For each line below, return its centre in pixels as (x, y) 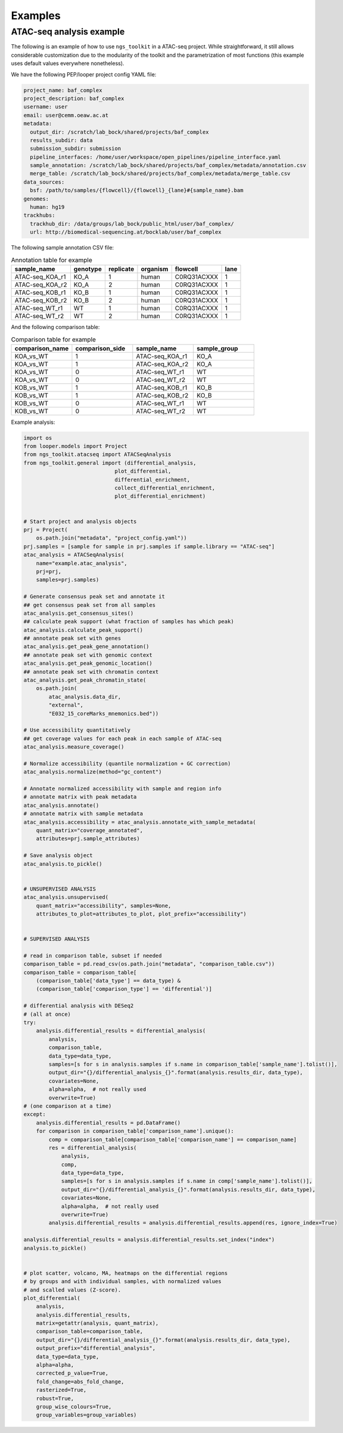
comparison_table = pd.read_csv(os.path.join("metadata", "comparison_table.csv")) (149, 964)
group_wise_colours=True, (74, 1406)
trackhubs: (39, 215)
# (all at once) (47, 1014)
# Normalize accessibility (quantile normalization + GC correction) (127, 763)
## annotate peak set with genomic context (88, 655)
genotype (88, 269)
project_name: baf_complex (63, 90)
